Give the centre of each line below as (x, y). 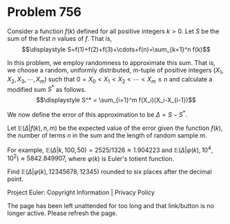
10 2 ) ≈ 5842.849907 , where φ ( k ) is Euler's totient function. (91, 158)
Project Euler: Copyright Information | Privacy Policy (81, 193)
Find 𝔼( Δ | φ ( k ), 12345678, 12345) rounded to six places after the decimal (109, 172)
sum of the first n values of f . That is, (60, 38)
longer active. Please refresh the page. (63, 213)
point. (16, 179)
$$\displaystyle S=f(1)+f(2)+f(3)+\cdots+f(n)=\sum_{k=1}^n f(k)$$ (116, 49)
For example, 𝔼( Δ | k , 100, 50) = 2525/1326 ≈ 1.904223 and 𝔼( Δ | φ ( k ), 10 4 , (110, 149)
